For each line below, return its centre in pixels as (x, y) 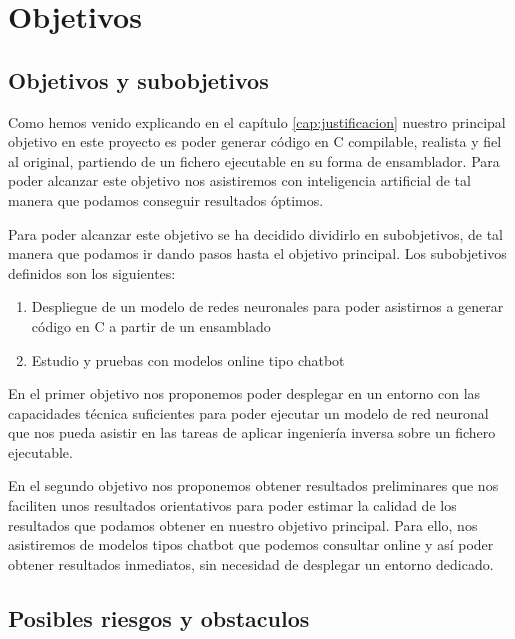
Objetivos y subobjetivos (138, 79)
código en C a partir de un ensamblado (151, 325)
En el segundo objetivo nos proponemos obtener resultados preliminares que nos (253, 485)
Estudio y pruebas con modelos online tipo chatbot (188, 359)
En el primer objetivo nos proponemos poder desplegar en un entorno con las (244, 393)
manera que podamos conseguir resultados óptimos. (166, 199)
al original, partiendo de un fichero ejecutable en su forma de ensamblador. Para (254, 160)
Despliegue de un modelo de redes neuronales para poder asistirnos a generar (267, 306)
